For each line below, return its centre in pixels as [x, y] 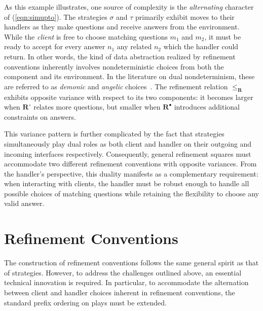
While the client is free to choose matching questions [86, 36]
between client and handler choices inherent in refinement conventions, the [120, 292]
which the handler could [201, 46]
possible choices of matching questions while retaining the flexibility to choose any [131, 193]
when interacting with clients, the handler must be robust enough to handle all [127, 183]
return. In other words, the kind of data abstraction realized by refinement [120, 56]
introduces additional [207, 107]
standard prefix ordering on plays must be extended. [85, 302]
